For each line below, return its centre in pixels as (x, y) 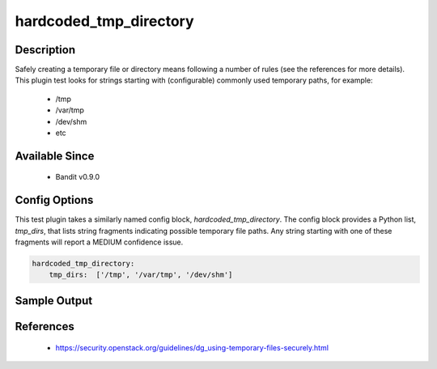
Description (45, 50)
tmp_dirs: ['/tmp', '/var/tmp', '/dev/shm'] (141, 275)
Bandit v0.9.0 (78, 177)
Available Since (55, 156)
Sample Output (54, 301)
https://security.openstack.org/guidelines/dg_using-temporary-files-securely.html (192, 347)
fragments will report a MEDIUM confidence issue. (99, 242)
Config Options (54, 200)
